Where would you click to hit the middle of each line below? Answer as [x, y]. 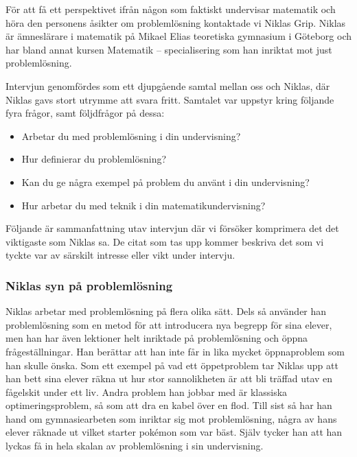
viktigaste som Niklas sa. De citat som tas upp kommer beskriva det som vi [165, 241]
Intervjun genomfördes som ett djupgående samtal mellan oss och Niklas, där [168, 85]
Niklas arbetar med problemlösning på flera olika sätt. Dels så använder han [166, 311]
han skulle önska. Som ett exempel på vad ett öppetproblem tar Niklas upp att [172, 365]
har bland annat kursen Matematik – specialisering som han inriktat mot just [169, 49]
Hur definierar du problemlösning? [94, 159]
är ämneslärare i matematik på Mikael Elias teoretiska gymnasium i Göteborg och [178, 36]
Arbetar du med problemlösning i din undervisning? [131, 136]
